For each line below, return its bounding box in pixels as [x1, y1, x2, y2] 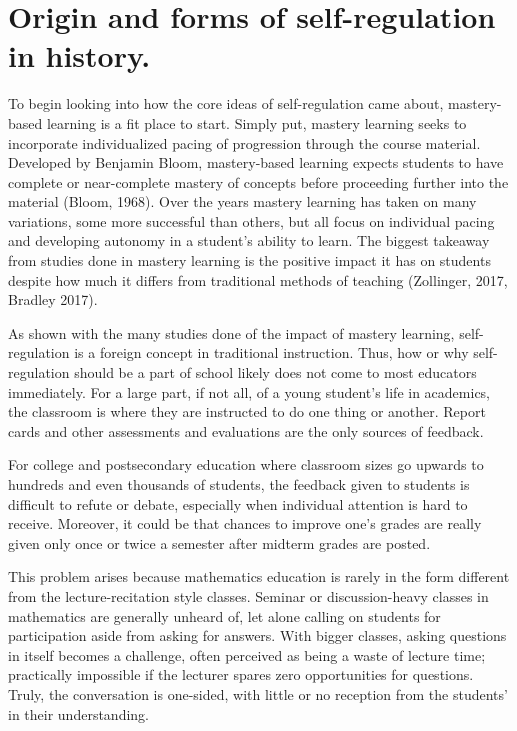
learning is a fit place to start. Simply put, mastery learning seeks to [46, 112, 467, 133]
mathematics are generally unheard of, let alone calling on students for [8, 605, 441, 626]
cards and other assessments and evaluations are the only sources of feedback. [8, 420, 484, 441]
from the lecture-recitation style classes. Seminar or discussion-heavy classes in [8, 585, 489, 606]
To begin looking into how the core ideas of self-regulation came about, [8, 93, 444, 114]
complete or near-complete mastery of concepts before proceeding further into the [8, 171, 509, 192]
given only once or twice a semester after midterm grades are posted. [8, 532, 431, 553]
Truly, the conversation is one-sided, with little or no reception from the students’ [8, 683, 508, 704]
